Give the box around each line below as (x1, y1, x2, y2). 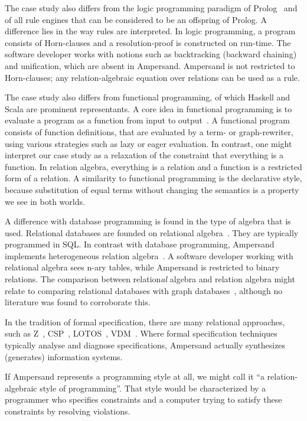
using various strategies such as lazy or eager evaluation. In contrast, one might (5, 137, 292, 149)
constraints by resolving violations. (5, 405, 130, 417)
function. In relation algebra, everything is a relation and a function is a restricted (5, 160, 302, 172)
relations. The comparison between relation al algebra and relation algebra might (5, 273, 295, 285)
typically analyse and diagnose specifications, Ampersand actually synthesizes (5, 339, 286, 351)
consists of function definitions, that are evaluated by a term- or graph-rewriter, (5, 125, 293, 138)
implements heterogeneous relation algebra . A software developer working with (5, 249, 293, 262)
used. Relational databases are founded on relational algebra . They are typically (5, 226, 299, 239)
